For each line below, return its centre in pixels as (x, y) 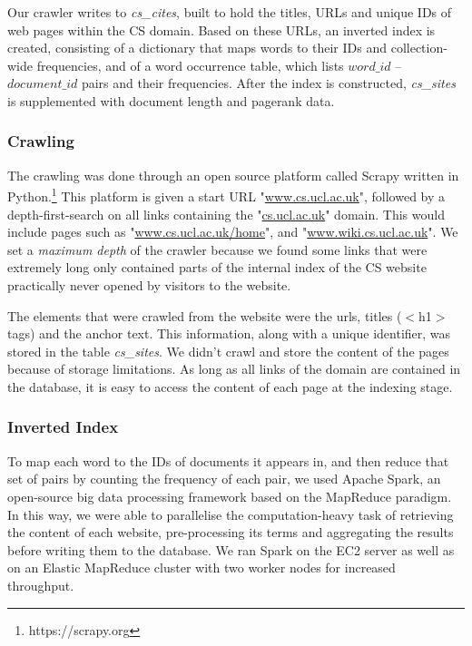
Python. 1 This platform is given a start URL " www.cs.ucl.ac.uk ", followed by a (226, 195)
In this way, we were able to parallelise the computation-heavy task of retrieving (231, 514)
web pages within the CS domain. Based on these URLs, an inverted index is (221, 29)
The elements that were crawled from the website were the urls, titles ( (205, 315)
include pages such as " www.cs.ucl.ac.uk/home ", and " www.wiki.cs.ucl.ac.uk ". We (233, 232)
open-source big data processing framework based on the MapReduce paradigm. (230, 496)
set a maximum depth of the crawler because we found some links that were (217, 249)
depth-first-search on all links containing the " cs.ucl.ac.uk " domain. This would (226, 214)
